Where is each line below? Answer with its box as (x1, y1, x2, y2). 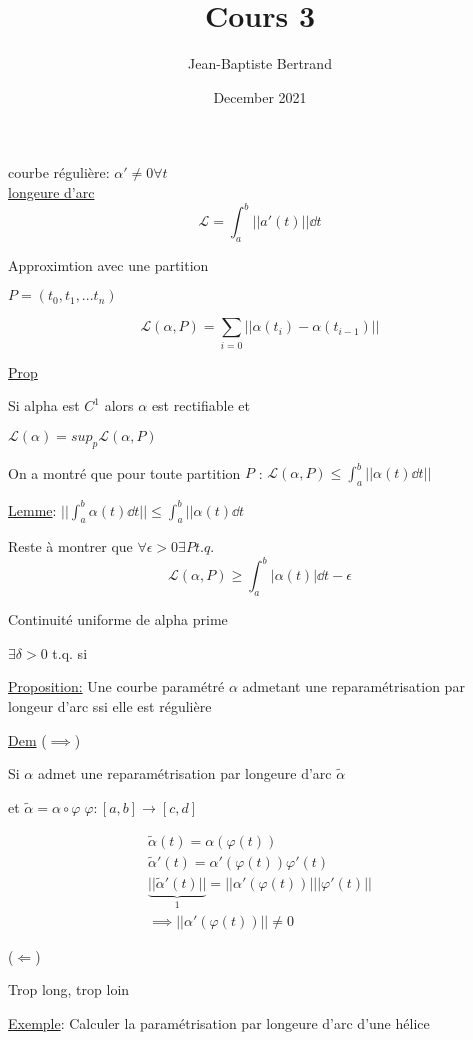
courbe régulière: (8, 162, 110, 183)
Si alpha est (8, 395, 80, 416)
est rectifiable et (151, 395, 250, 416)
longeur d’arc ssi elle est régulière (8, 695, 212, 716)
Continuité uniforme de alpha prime (8, 609, 228, 630)
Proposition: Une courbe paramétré (8, 676, 225, 697)
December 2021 (213, 86, 307, 107)
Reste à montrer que (8, 536, 133, 557)
